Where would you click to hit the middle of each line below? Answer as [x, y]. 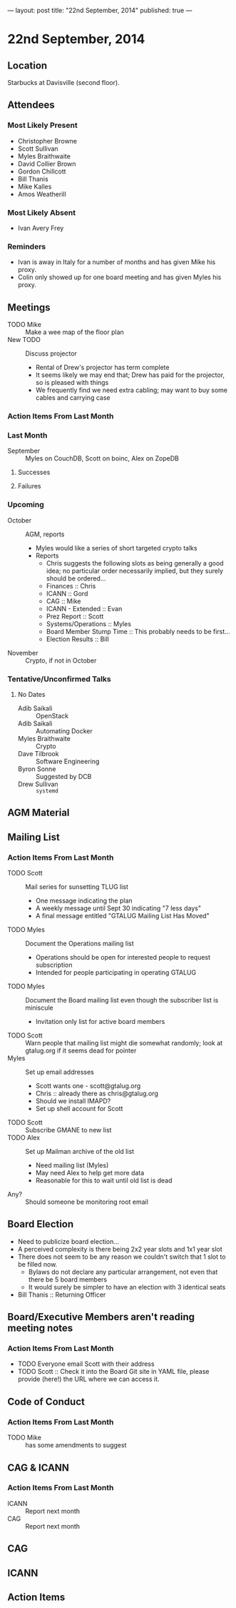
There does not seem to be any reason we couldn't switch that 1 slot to [122, 1257]
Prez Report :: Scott [75, 616]
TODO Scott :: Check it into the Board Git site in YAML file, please [113, 1372]
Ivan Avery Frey [41, 228]
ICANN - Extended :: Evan [84, 608]
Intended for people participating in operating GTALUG [116, 972]
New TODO [24, 340]
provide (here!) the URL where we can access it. [88, 1379]
